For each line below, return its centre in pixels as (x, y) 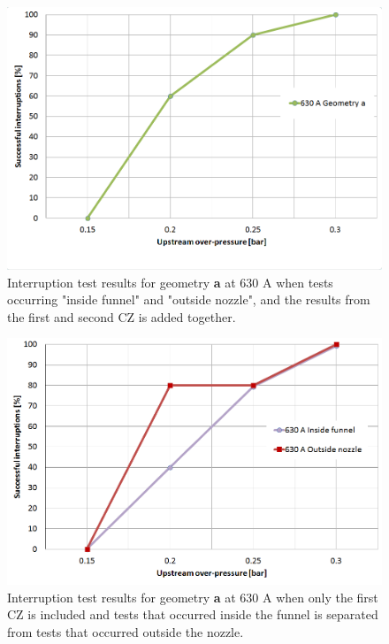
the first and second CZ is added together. (122, 316)
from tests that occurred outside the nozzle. (126, 631)
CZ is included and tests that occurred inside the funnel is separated (193, 614)
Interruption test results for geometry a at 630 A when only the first (193, 597)
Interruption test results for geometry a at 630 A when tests (170, 282)
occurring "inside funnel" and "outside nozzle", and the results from (189, 299)
